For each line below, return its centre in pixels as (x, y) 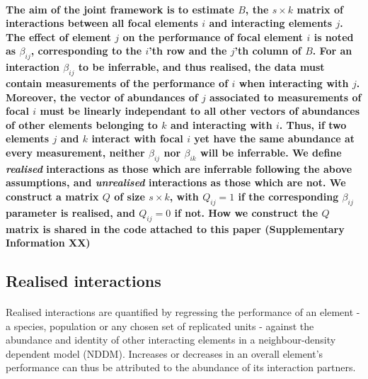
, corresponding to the (86, 51)
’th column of (268, 51)
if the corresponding (288, 196)
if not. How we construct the (246, 212)
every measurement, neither (75, 152)
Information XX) (48, 243)
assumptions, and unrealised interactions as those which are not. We (176, 182)
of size (130, 196)
